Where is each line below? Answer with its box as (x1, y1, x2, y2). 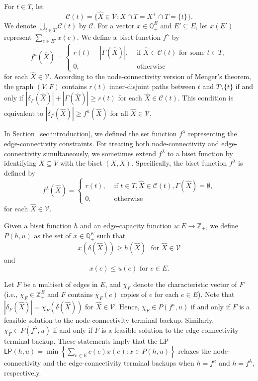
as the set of (34, 230, 71, 241)
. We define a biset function (77, 31, 161, 42)
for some (179, 49, 205, 56)
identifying (4, 158, 36, 168)
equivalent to (4, 108, 43, 118)
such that (97, 230, 126, 241)
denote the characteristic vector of (133, 279, 237, 289)
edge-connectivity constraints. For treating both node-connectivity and (4, 138, 219, 148)
